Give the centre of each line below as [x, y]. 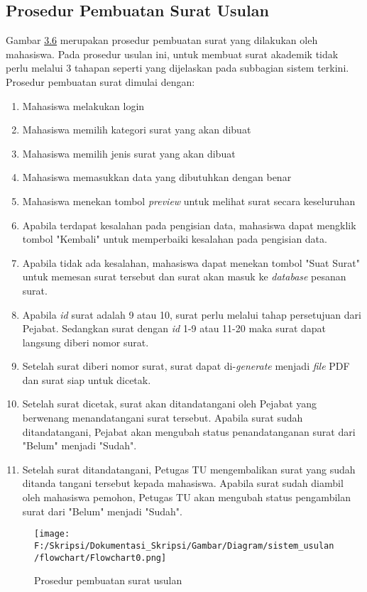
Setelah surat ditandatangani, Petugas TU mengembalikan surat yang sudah [189, 469]
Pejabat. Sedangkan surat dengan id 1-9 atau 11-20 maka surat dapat [174, 328]
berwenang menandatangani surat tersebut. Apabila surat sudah [163, 418]
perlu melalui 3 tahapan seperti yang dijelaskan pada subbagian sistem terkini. [177, 68]
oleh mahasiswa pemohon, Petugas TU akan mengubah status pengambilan [186, 497]
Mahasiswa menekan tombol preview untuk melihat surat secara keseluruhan [189, 201]
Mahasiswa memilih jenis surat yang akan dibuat [129, 153]
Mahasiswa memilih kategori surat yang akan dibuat [137, 130]
